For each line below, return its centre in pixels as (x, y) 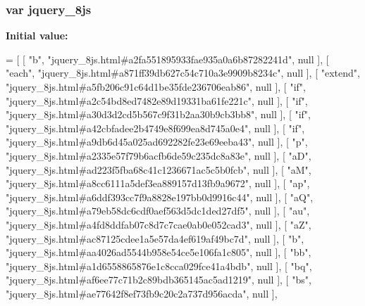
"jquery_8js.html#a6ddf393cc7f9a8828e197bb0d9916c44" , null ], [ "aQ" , (160, 197)
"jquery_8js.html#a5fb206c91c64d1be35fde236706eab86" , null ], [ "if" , (156, 87)
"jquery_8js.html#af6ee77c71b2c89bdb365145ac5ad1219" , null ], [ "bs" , (159, 280)
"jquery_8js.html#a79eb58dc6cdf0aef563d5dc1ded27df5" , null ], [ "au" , (158, 211)
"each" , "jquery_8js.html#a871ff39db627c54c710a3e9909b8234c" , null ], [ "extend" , (183, 73)
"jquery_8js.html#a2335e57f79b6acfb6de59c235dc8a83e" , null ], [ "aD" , (159, 155)
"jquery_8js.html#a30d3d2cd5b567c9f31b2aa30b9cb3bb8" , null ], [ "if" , (159, 114)
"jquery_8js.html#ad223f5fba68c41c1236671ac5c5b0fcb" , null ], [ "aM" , (159, 169)
